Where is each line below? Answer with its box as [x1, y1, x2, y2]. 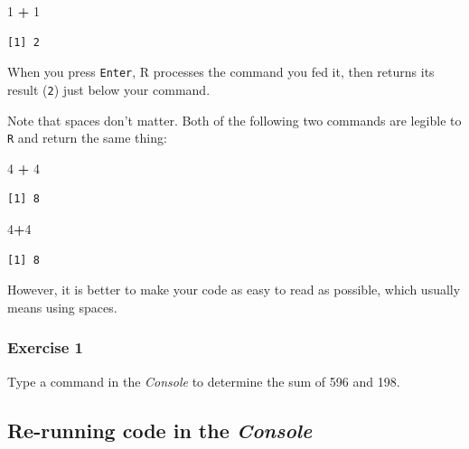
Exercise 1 [7, 336, 83, 359]
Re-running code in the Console [7, 416, 313, 444]
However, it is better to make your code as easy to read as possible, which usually [7, 280, 461, 299]
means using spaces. [7, 297, 117, 316]
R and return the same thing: [7, 128, 167, 147]
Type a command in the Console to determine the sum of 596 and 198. [7, 371, 400, 390]
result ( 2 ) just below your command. [7, 80, 211, 98]
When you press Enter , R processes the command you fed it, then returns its [7, 62, 435, 81]
